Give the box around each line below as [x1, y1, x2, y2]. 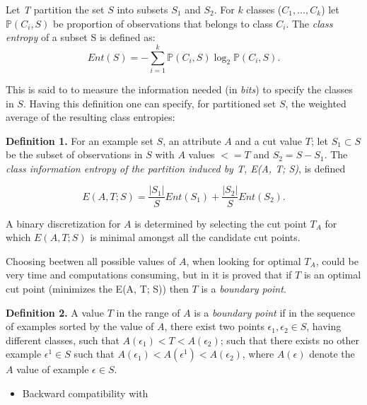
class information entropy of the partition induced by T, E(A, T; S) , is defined [6, 160, 346, 175]
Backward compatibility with [22, 385, 148, 400]
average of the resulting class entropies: [6, 110, 175, 124]
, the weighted [285, 95, 346, 110]
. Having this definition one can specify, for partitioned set [23, 95, 276, 110]
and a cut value [235, 133, 303, 148]
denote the [309, 346, 355, 361]
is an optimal [303, 267, 361, 282]
